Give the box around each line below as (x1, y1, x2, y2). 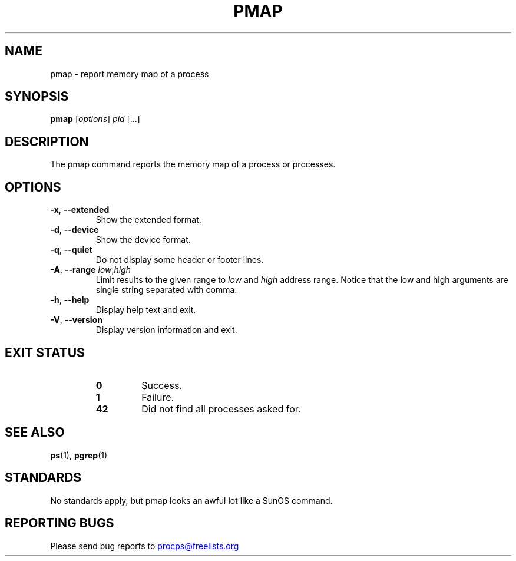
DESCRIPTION (5, 134, 89, 149)
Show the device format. (95, 235, 191, 245)
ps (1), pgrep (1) (50, 450, 108, 460)
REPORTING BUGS (5, 516, 114, 531)
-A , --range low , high (50, 265, 131, 275)
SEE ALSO (5, 425, 65, 440)
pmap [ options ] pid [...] (50, 114, 140, 124)
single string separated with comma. (95, 285, 237, 295)
